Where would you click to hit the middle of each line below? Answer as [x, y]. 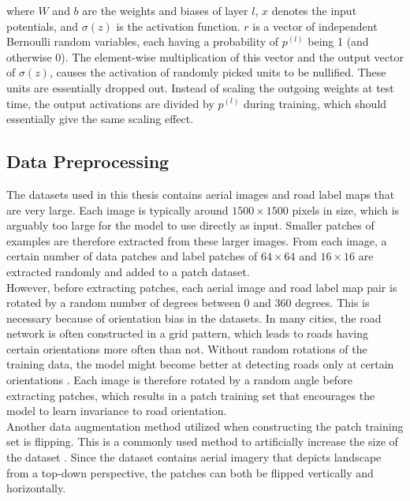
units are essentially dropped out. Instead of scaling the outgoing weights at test [200, 87]
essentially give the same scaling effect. [100, 119]
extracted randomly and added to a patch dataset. [128, 271]
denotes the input [314, 10]
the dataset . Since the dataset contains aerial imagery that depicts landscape [194, 457]
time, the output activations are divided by [110, 103]
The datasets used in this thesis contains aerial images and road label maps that [201, 194]
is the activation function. [178, 26]
